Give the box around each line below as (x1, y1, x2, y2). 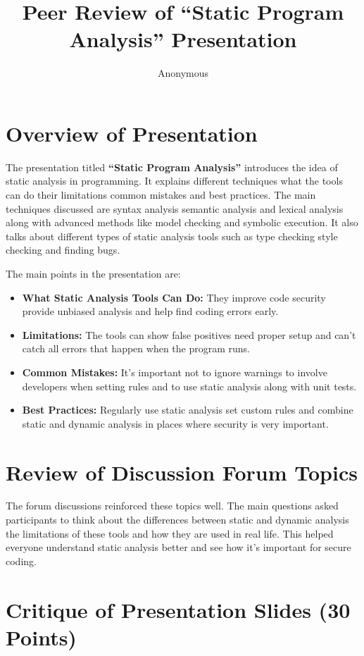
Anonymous (157, 66, 209, 80)
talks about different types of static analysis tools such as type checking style (6, 228, 338, 243)
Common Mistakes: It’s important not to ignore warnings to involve (22, 364, 327, 379)
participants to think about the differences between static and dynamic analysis (6, 512, 349, 527)
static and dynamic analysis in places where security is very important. (22, 416, 329, 431)
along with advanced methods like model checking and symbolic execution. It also (6, 215, 358, 230)
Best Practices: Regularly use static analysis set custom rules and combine (22, 402, 353, 417)
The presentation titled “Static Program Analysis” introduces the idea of (6, 159, 338, 174)
